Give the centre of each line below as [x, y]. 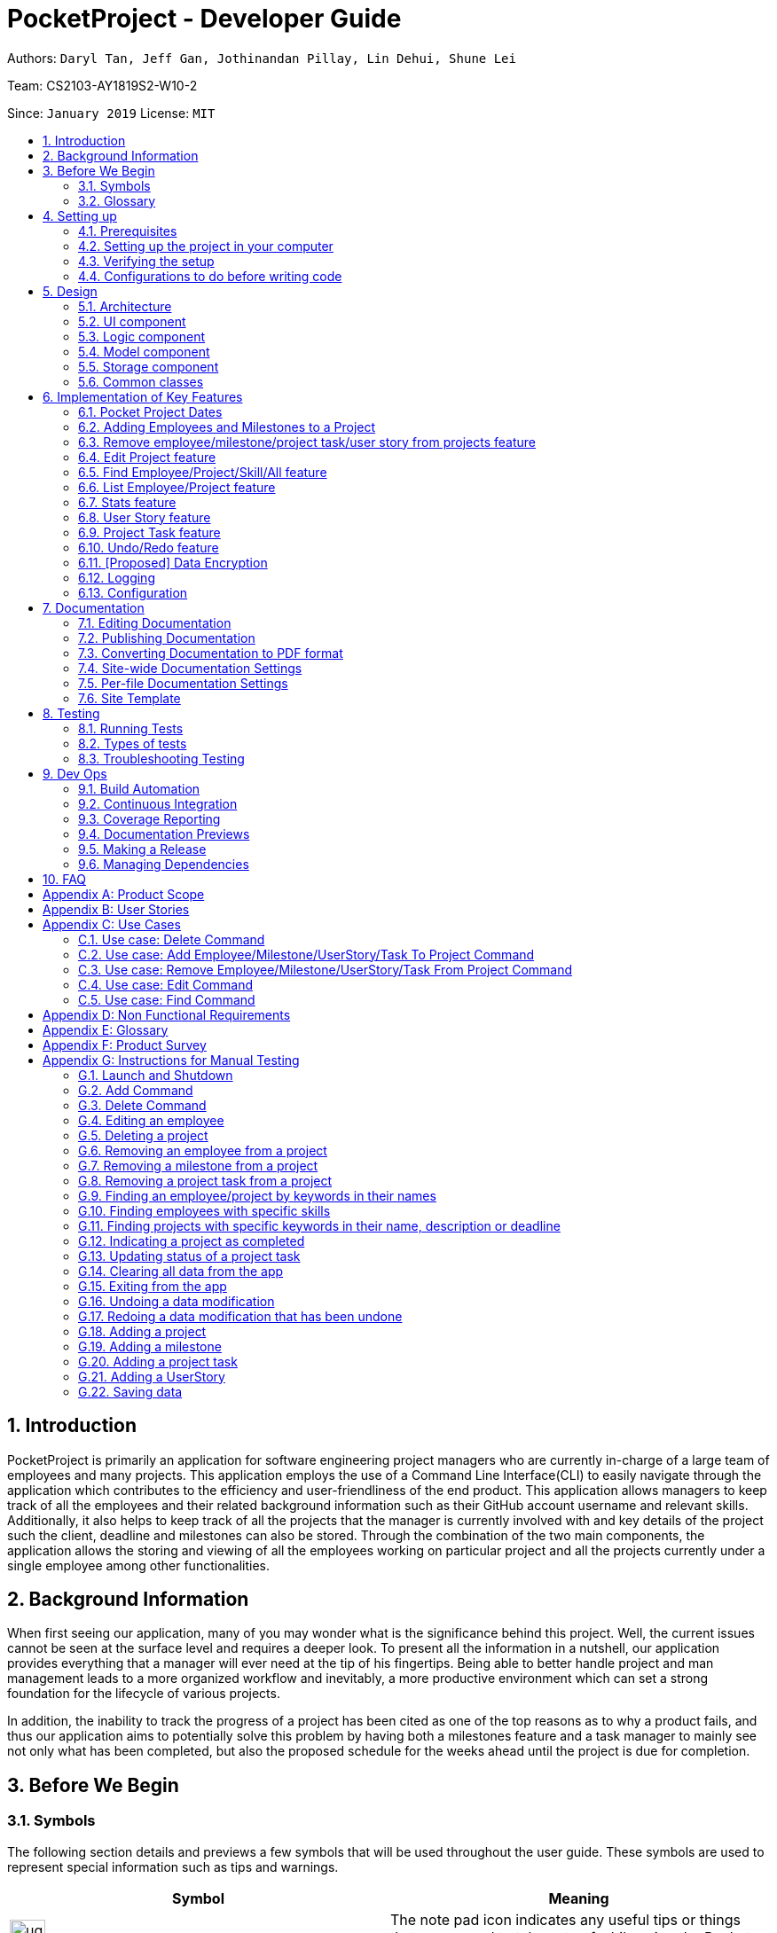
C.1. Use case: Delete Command [172, 939]
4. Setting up [80, 215]
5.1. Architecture [125, 306]
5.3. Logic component [142, 336]
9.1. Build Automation [139, 788]
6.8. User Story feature [145, 517]
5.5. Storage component [149, 366]
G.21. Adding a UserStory [152, 1376]
